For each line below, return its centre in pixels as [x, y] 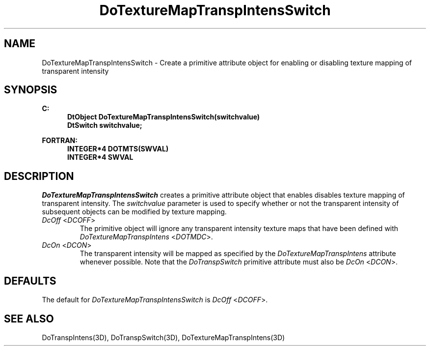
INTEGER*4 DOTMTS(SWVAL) [118, 149]
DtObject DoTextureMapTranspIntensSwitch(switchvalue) [164, 117]
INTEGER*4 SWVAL [100, 157]
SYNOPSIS [31, 90]
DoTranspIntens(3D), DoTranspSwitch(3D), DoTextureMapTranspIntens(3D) [163, 337]
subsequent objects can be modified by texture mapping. [134, 212]
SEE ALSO [29, 319]
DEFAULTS [30, 281]
